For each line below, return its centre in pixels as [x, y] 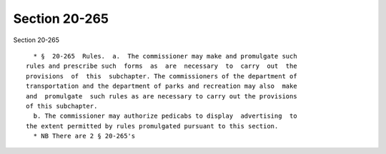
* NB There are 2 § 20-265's [84, 136]
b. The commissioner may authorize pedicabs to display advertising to [165, 116]
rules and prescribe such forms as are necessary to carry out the [162, 66]
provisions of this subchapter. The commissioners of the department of [162, 76]
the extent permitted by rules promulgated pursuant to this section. [152, 126]
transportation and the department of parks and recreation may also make [162, 86]
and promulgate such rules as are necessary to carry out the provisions [162, 96]
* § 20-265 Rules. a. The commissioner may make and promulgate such [165, 56]
